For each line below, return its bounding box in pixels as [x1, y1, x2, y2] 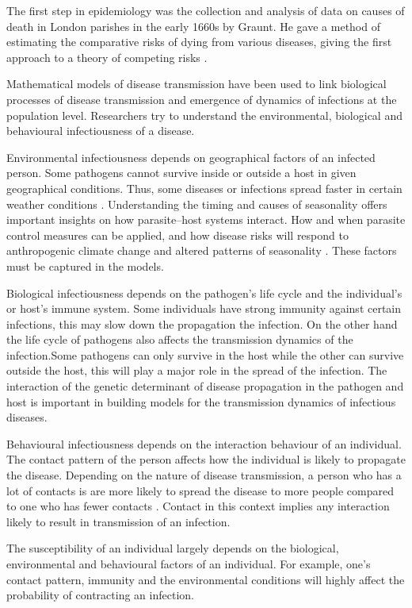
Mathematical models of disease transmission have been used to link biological [6, 75, 387, 92]
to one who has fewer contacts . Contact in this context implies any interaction [6, 498, 390, 514]
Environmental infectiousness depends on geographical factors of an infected [6, 148, 376, 165]
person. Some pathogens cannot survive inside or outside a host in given [6, 164, 357, 181]
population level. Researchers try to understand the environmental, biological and [6, 106, 402, 123]
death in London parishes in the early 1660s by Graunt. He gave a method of [6, 17, 380, 34]
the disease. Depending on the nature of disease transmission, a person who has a [6, 467, 402, 483]
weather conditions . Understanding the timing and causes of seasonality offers [6, 195, 387, 212]
